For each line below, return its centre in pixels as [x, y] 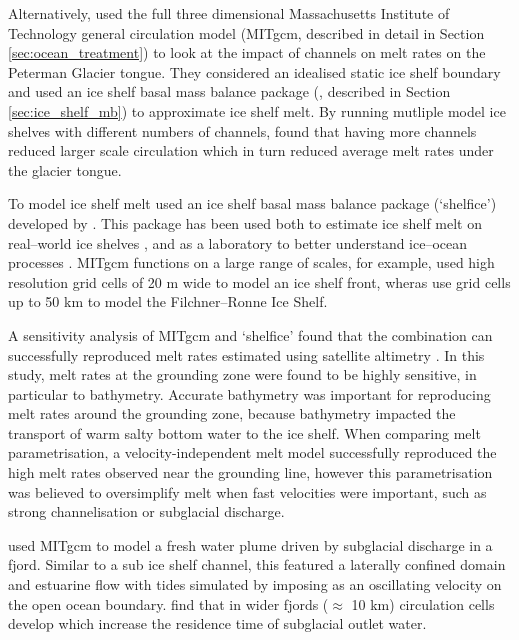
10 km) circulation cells [423, 603]
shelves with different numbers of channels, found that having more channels [242, 130]
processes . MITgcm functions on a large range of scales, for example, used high [251, 262]
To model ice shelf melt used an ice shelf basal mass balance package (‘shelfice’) [252, 203]
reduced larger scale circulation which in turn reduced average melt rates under [251, 150]
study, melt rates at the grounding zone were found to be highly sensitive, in [242, 374]
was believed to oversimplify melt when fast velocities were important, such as [247, 491]
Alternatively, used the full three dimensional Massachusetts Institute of [229, 13]
